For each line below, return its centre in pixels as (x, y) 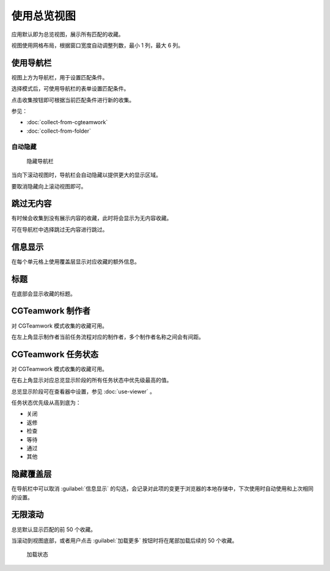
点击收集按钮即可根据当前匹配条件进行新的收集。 (73, 100)
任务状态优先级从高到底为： (46, 403)
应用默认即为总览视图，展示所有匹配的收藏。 (68, 34)
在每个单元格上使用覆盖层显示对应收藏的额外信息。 (75, 261)
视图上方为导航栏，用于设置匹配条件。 (60, 77)
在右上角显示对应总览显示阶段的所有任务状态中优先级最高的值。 (92, 380)
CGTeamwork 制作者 (51, 311)
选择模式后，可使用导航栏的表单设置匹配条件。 (70, 89)
